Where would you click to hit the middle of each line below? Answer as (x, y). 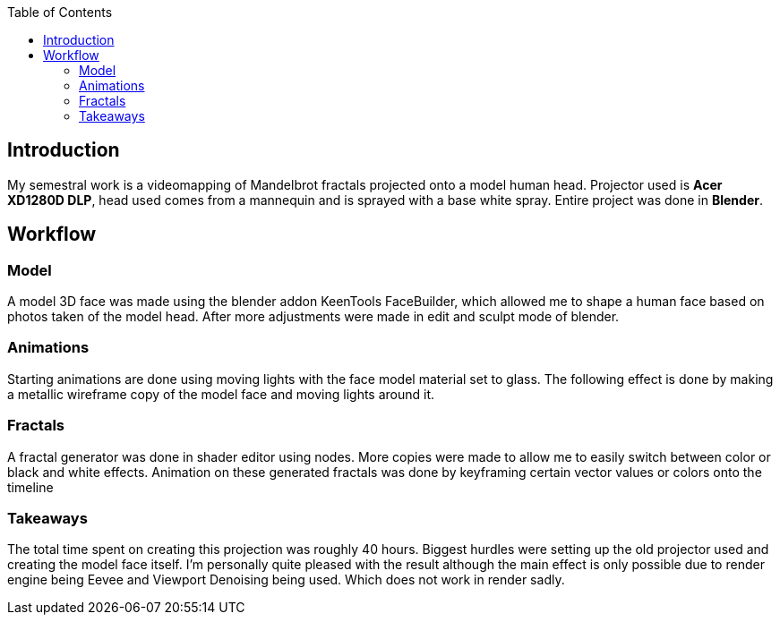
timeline (30, 487)
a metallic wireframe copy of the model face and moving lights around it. (221, 394)
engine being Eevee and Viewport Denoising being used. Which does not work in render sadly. (286, 580)
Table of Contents (60, 12)
